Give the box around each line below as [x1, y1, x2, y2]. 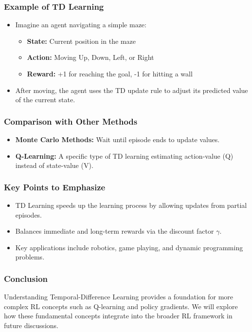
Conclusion [4, 272, 48, 284]
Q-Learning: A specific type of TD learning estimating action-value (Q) [15, 150, 234, 161]
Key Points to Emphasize [4, 181, 106, 193]
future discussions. [4, 320, 58, 330]
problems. [15, 252, 45, 262]
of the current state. [15, 94, 75, 105]
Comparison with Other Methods [4, 115, 138, 127]
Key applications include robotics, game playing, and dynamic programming [15, 242, 243, 252]
